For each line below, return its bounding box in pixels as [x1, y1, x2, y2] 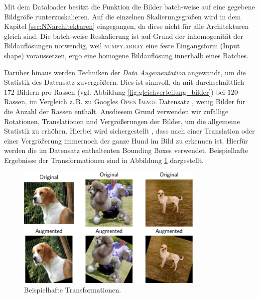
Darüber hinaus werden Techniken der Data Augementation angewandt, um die [4, 67, 246, 77]
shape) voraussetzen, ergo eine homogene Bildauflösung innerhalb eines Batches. [4, 50, 249, 60]
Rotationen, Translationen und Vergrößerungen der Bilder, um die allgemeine [4, 116, 240, 126]
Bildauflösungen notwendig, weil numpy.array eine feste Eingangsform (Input [4, 40, 240, 51]
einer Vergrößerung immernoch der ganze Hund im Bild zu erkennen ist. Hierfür [4, 135, 248, 146]
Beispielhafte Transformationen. [24, 285, 121, 295]
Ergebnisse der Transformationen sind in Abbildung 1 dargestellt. [4, 154, 204, 165]
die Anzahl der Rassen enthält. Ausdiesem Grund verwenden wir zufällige [4, 106, 229, 116]
